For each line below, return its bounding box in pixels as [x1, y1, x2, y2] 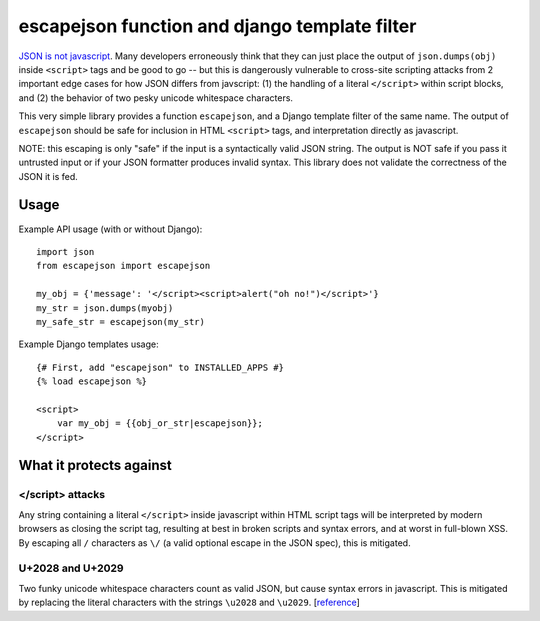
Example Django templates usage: [18, 338, 159, 350]
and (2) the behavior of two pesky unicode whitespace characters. [18, 91, 294, 104]
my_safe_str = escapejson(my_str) [36, 316, 205, 327]
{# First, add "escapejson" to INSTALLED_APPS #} [36, 361, 285, 373]
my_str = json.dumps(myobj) [36, 302, 174, 314]
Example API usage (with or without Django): [18, 223, 203, 235]
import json [36, 246, 95, 257]
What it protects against [18, 457, 172, 474]
